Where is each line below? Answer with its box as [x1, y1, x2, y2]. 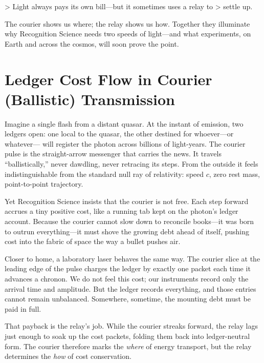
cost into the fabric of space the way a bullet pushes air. [5, 236, 181, 247]
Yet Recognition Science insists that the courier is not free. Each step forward [5, 195, 249, 206]
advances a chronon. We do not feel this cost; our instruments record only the [5, 273, 249, 284]
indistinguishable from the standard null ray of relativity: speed [5, 168, 204, 179]
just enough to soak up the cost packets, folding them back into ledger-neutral [5, 330, 250, 341]
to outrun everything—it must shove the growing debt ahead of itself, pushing [5, 226, 250, 236]
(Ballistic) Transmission [5, 88, 175, 109]
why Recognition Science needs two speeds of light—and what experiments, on [5, 28, 251, 39]
